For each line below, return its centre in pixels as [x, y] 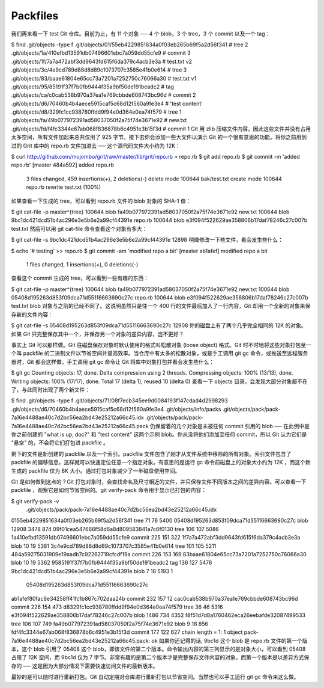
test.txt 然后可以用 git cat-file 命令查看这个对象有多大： [79, 229]
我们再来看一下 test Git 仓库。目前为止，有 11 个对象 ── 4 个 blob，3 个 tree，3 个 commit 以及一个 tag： [141, 34]
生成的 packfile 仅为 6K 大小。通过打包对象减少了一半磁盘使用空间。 [96, 471]
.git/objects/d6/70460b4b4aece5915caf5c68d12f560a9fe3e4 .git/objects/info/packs [116, 409]
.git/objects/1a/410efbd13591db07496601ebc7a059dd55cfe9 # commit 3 [101, 53]
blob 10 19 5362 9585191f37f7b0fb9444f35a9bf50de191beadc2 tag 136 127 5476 [112, 563]
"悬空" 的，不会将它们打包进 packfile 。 [60, 443]
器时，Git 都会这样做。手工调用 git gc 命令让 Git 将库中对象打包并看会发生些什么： [113, 361]
